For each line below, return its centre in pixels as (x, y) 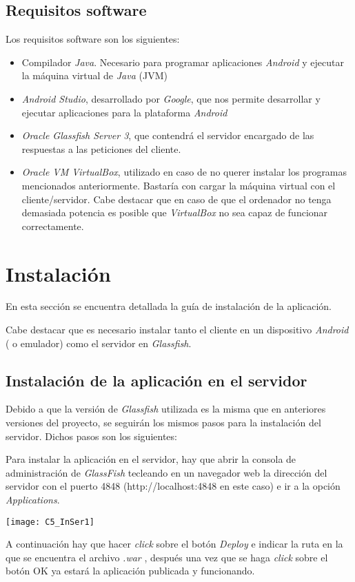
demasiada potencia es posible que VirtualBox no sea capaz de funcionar (175, 212)
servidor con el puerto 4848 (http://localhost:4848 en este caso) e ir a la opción (173, 486)
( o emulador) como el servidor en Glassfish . (99, 343)
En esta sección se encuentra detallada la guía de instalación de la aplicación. (169, 306)
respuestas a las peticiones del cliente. (101, 148)
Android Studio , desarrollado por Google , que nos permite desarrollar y (171, 98)
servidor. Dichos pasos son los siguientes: (91, 436)
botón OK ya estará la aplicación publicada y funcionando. (130, 571)
